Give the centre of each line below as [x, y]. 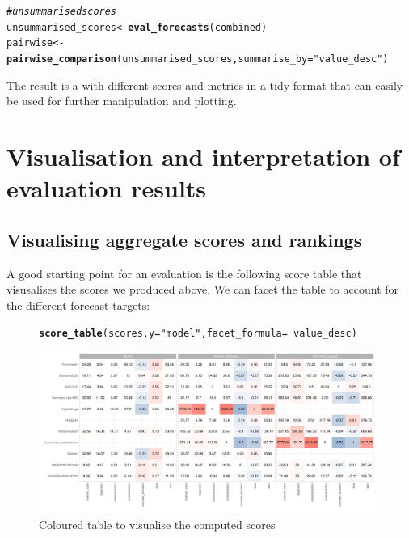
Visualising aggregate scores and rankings [184, 239]
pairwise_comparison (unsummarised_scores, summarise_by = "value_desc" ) [198, 59]
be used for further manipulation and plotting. [122, 101]
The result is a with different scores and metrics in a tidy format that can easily [205, 85]
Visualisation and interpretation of [203, 156]
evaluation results [107, 188]
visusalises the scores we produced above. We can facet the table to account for [203, 289]
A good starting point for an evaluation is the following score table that [184, 273]
